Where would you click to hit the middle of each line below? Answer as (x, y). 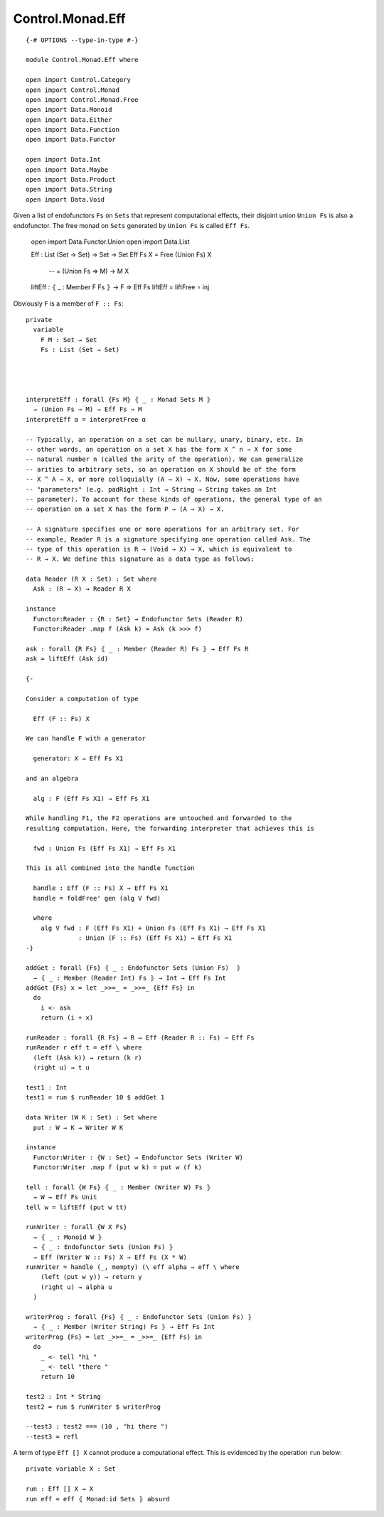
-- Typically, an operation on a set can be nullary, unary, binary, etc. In (165, 439)
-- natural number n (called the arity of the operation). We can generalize (165, 459)
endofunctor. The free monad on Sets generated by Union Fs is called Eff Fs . (132, 225)
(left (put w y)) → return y (91, 1277)
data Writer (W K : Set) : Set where (92, 1118)
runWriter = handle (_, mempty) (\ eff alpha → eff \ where (133, 1267)
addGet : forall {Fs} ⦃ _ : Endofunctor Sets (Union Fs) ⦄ (134, 968)
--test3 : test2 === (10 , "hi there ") (97, 1427)
